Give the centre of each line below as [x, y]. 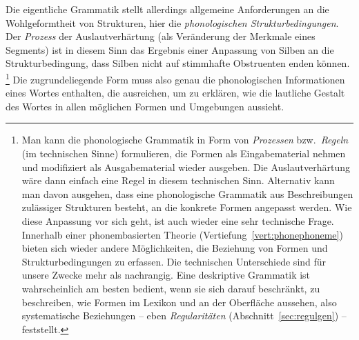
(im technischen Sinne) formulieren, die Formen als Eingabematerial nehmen [184, 153]
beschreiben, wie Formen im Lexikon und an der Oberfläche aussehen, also [179, 302]
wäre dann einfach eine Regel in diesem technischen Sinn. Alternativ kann [178, 180]
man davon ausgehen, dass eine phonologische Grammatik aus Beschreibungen [187, 193]
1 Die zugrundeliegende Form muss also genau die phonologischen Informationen [175, 78]
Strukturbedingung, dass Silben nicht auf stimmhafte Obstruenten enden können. [178, 63]
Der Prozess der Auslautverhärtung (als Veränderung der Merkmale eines [161, 36]
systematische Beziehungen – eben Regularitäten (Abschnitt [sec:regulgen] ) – [184, 316]
